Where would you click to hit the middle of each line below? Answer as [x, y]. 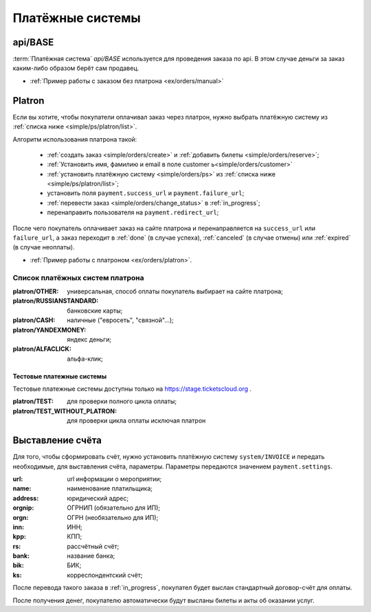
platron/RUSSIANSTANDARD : [56, 301]
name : [22, 488]
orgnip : [23, 508]
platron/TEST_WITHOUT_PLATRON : [65, 411]
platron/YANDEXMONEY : [49, 330]
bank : [21, 556]
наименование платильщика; [110, 488]
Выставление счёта [57, 441]
